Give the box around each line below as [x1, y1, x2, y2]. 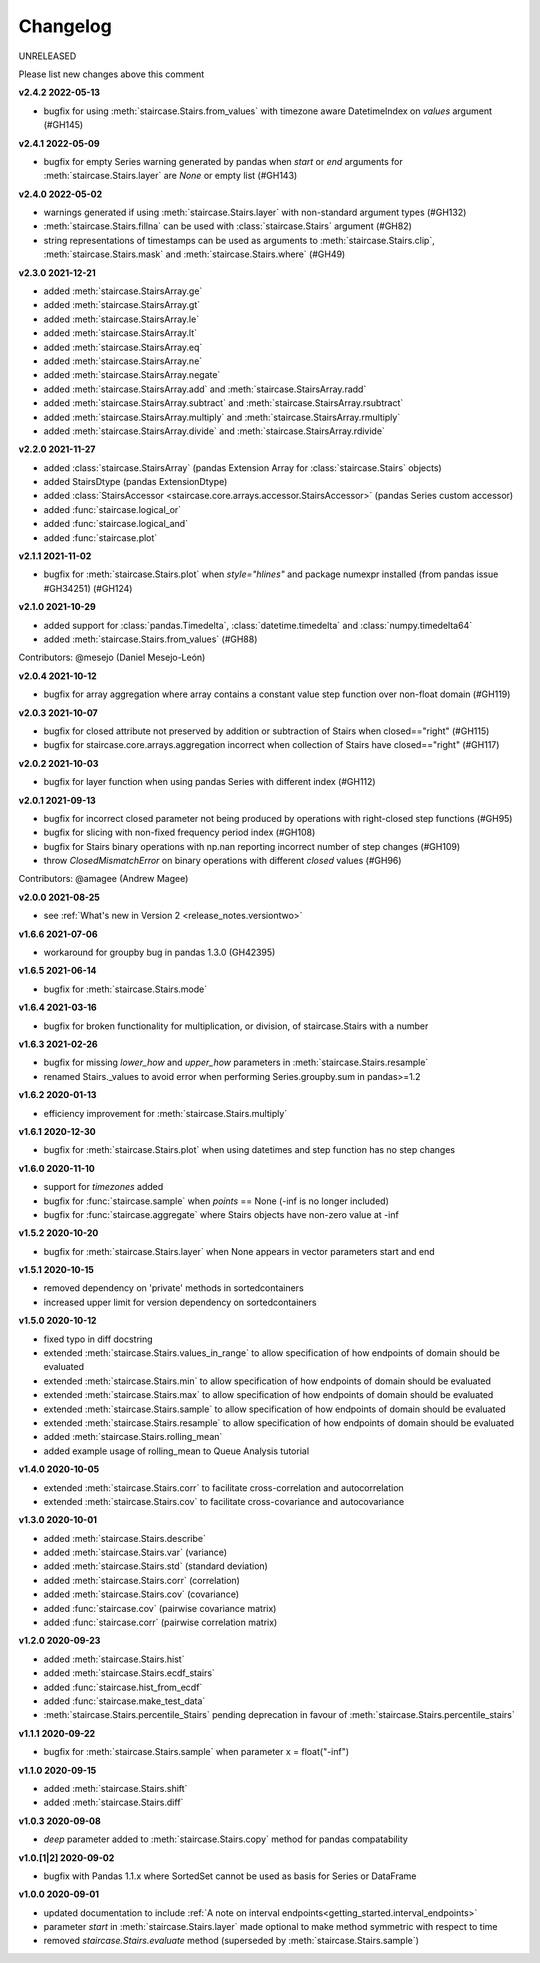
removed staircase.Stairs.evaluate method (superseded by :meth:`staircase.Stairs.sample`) [43, 1935, 420, 1947]
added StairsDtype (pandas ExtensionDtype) [43, 476, 228, 488]
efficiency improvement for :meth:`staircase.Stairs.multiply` [43, 1107, 288, 1119]
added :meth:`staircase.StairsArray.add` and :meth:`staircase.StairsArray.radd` [43, 383, 367, 395]
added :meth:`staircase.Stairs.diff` [43, 1796, 184, 1809]
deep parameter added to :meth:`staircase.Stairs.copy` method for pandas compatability [43, 1833, 409, 1845]
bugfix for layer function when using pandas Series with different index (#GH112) [43, 776, 376, 788]
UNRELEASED [18, 50, 77, 62]
